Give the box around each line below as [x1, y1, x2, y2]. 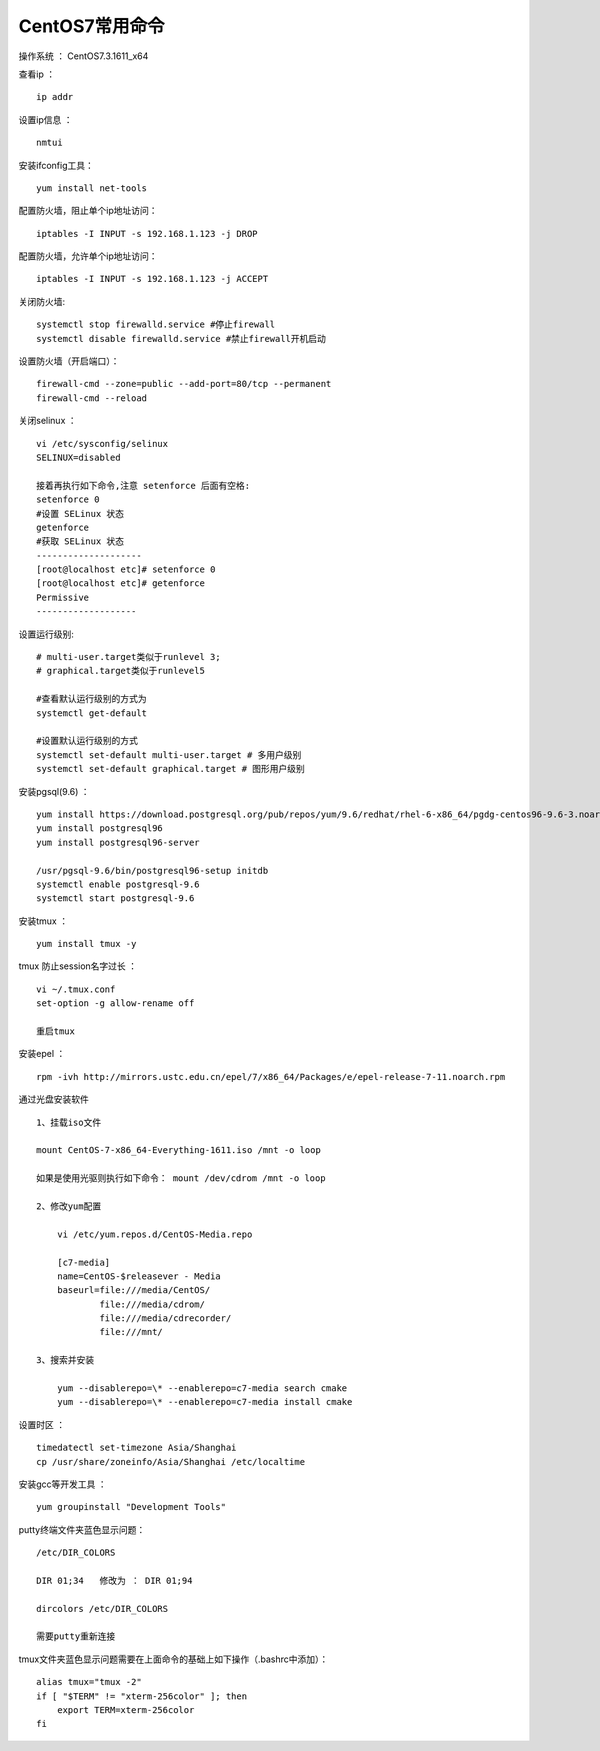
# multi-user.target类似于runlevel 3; [36, 651, 221, 663]
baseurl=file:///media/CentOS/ [56, 1285, 211, 1296]
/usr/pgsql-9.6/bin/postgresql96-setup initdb [36, 865, 269, 876]
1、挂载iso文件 [36, 1116, 102, 1128]
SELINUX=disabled [36, 451, 121, 463]
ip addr [36, 91, 74, 103]
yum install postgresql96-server [36, 836, 200, 848]
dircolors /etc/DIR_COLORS [36, 1603, 169, 1614]
